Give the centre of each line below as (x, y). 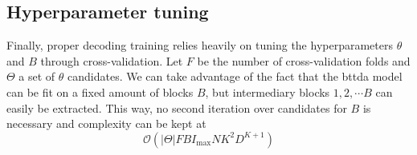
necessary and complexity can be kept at (106, 123)
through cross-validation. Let (112, 60)
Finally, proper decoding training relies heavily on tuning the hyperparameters (200, 45)
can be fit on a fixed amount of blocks (100, 91)
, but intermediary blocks (268, 91)
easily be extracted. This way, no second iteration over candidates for (177, 107)
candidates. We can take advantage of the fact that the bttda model (235, 76)
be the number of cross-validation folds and (304, 60)
